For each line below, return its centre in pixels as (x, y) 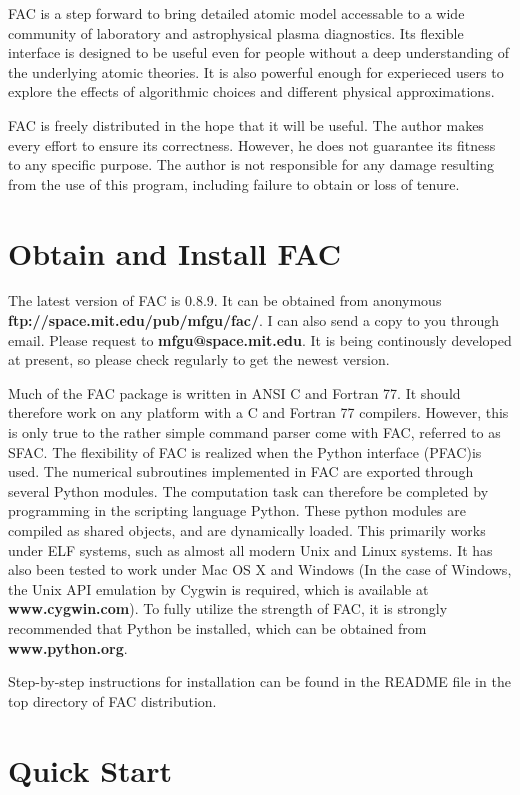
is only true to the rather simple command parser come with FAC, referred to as (254, 432)
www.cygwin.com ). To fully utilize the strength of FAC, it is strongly (228, 608)
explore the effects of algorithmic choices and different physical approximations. (251, 91)
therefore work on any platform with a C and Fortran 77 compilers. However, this (258, 412)
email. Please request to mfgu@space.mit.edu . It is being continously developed (260, 339)
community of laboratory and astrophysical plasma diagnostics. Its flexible (236, 32)
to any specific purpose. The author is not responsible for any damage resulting (251, 164)
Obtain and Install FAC (174, 252)
